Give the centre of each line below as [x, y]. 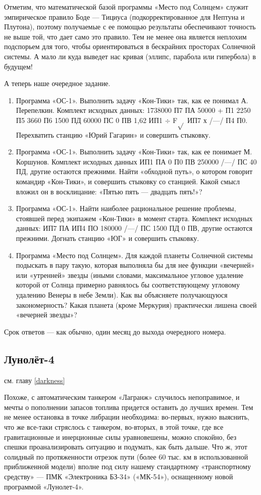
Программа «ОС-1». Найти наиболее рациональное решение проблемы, [126, 208]
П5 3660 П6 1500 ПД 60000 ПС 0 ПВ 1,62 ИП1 [89, 120]
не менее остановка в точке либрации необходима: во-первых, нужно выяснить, [127, 417]
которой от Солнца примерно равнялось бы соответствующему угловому [128, 285]
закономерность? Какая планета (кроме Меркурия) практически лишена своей [136, 304]
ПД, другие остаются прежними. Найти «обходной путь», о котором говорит [134, 171]
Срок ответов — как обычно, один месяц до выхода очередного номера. [115, 331]
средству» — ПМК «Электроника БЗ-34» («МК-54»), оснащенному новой [119, 476]
